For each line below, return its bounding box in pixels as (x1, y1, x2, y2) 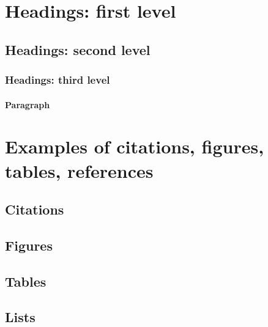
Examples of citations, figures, (5, 134, 264, 159)
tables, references (5, 158, 154, 183)
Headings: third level (5, 72, 110, 87)
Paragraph (5, 98, 50, 111)
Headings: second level (5, 40, 151, 59)
